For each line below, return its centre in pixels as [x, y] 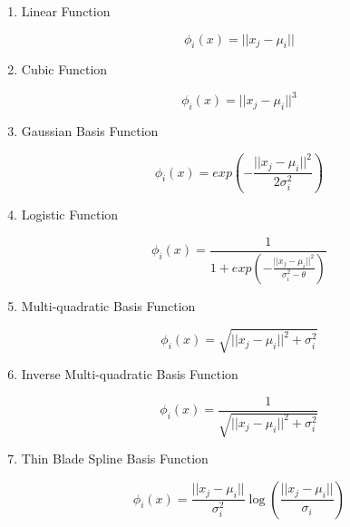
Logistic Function [70, 215]
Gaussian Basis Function [90, 131]
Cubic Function [64, 69]
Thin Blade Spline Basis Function [115, 459]
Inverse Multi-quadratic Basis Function [130, 374]
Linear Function [66, 11]
